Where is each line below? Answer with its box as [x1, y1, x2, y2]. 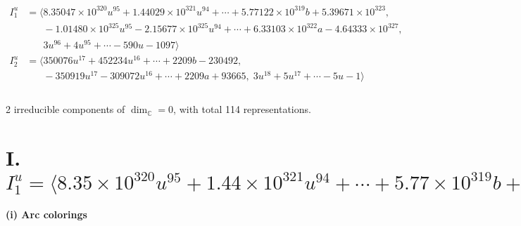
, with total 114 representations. [173, 102, 311, 117]
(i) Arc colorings [6, 207, 87, 222]
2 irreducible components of [6, 102, 125, 117]
